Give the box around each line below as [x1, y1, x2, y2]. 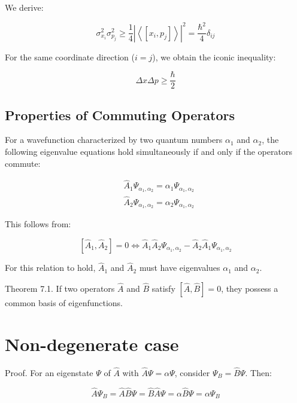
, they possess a [221, 282, 278, 294]
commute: [5, 157, 41, 169]
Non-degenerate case [5, 331, 179, 356]
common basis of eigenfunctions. [5, 296, 123, 309]
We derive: [5, 1, 44, 13]
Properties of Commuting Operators [5, 105, 235, 124]
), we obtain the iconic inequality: [152, 50, 276, 63]
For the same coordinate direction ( [5, 50, 135, 63]
